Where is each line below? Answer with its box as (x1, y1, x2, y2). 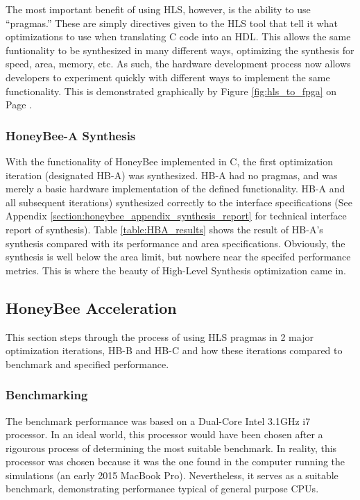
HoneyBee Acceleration (6, 297, 177, 318)
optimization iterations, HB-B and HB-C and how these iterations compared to (6, 343, 343, 358)
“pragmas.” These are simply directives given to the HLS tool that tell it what (6, 15, 338, 30)
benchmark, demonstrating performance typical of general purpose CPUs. (6, 481, 319, 496)
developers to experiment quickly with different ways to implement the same (6, 69, 330, 84)
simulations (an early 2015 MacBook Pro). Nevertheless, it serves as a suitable (6, 467, 338, 482)
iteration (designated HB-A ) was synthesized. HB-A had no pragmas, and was (6, 167, 338, 182)
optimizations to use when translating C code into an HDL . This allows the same (6, 29, 351, 44)
